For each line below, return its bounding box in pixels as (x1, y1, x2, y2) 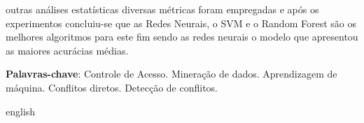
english (6, 103, 36, 118)
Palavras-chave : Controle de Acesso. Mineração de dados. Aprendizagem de (6, 66, 337, 81)
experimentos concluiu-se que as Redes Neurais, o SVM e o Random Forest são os (6, 15, 356, 30)
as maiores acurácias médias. (6, 43, 129, 57)
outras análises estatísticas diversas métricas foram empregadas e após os (6, 2, 319, 16)
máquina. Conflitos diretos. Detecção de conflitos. (6, 80, 218, 94)
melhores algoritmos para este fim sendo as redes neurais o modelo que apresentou (6, 29, 358, 44)
